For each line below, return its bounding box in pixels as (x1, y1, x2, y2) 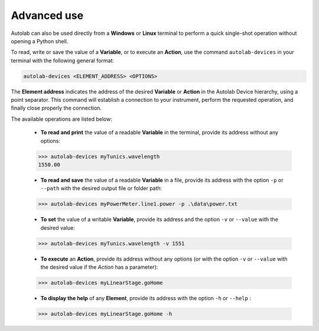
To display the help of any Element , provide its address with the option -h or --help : (40, 295, 251, 302)
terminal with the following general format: (11, 57, 115, 64)
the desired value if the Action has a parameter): (40, 263, 158, 271)
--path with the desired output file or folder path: (40, 185, 162, 192)
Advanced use (11, 9, 84, 22)
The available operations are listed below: (11, 115, 112, 123)
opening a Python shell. (11, 37, 69, 44)
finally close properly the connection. (11, 104, 102, 112)
